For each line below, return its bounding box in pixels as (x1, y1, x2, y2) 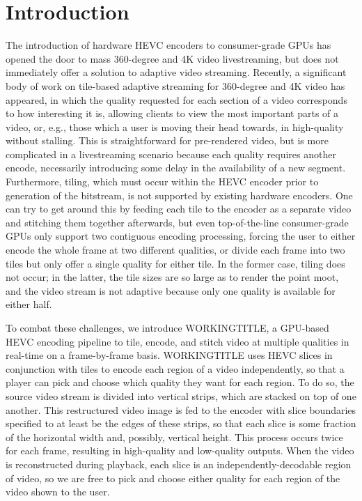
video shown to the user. (6, 484, 110, 499)
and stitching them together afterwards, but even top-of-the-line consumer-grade (6, 215, 349, 229)
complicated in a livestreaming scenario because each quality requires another (6, 146, 336, 161)
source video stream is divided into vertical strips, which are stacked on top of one (6, 388, 356, 403)
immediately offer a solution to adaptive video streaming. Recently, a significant (6, 65, 347, 79)
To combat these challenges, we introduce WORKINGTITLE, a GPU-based (6, 321, 329, 334)
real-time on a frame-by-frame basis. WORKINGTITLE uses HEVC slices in (6, 348, 333, 362)
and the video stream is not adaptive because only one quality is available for (6, 283, 336, 298)
